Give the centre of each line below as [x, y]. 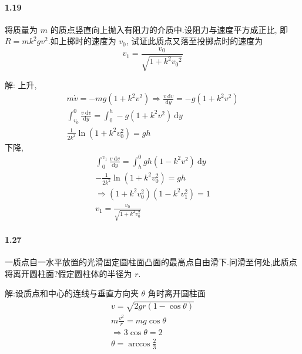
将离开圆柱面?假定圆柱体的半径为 [68, 273]
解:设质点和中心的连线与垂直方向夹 [72, 293]
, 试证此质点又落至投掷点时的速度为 [194, 41]
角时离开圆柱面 [177, 293]
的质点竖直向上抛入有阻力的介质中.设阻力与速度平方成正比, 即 [169, 29]
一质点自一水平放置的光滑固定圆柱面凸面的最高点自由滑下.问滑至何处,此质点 [151, 262]
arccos [139, 344]
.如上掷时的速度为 [82, 41]
